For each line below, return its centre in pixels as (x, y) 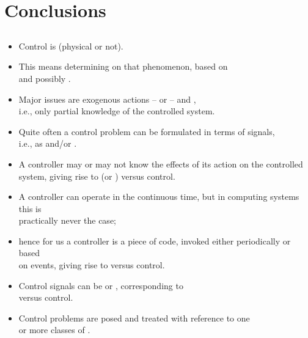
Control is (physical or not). (71, 46)
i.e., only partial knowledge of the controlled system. (117, 111)
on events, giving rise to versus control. (92, 265)
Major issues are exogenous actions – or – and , (107, 99)
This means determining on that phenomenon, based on (123, 66)
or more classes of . (54, 330)
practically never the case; (67, 220)
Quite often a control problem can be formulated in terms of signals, (147, 131)
